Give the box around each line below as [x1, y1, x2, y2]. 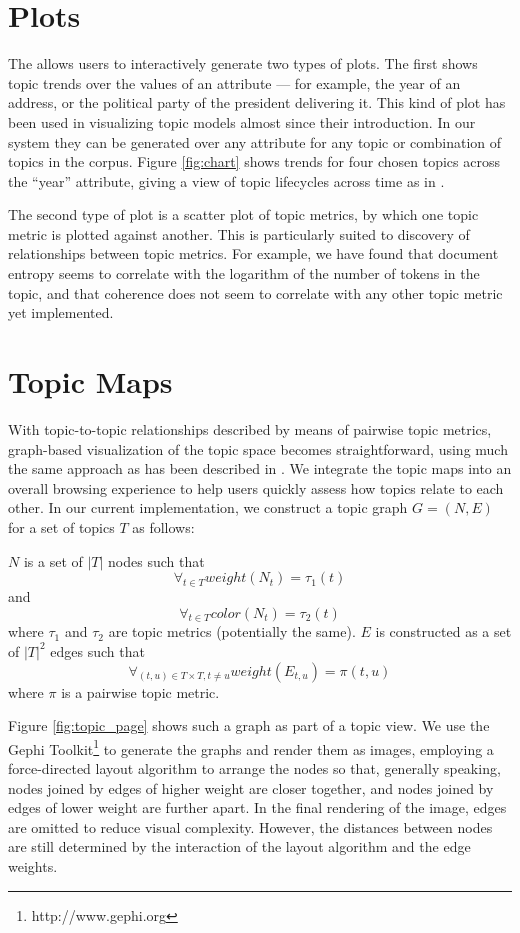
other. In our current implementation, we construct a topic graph [8, 497, 408, 518]
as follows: [132, 516, 195, 537]
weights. [8, 855, 58, 876]
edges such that [50, 640, 145, 661]
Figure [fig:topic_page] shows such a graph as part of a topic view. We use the [8, 715, 490, 736]
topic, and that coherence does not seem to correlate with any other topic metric [8, 282, 503, 303]
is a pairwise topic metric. [61, 681, 220, 702]
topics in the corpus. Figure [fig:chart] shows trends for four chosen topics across [8, 151, 500, 172]
